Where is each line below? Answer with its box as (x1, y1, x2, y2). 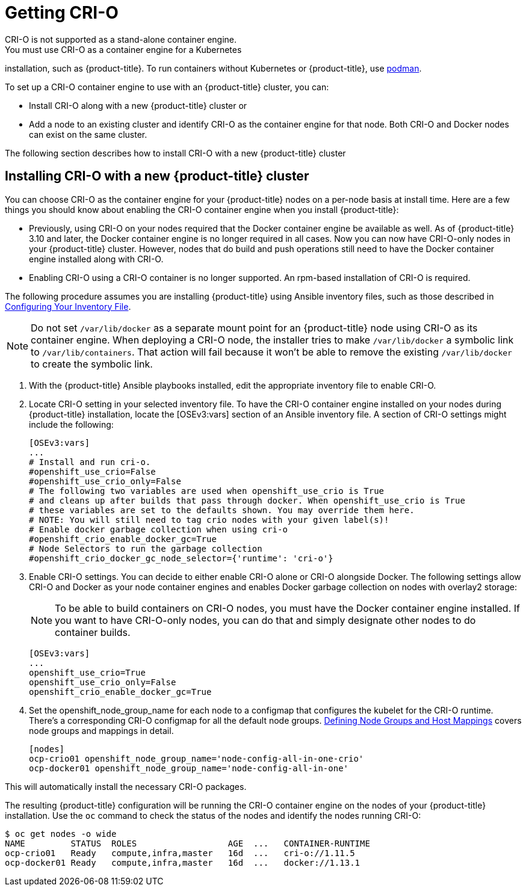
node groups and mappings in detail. (29, 725, 174, 736)
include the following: (29, 419, 114, 430)
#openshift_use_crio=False (29, 466, 156, 476)
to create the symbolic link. (31, 357, 153, 370)
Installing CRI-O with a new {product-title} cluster (5, 168, 309, 184)
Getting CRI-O (5, 2, 119, 23)
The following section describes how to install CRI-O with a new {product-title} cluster (5, 147, 346, 158)
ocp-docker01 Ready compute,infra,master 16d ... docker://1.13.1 (5, 857, 360, 868)
